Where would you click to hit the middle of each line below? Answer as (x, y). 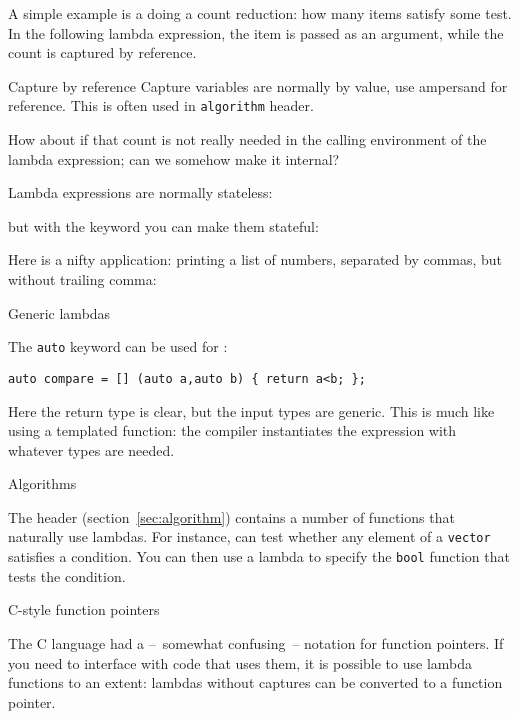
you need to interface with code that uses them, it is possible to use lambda (240, 662)
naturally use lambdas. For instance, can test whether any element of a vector (249, 536)
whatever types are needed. (91, 449)
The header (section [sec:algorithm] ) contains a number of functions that (231, 516)
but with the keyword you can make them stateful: (163, 225)
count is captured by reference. (102, 52)
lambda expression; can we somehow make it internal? (174, 158)
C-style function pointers (84, 609)
